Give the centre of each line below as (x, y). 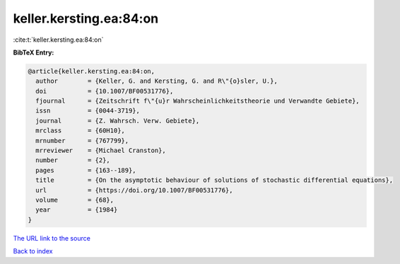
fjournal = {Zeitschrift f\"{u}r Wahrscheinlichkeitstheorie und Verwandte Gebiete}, (198, 101)
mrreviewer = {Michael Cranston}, (101, 151)
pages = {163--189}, (86, 170)
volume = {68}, (75, 200)
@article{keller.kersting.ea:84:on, (92, 71)
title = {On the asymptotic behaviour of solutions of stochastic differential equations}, (214, 180)
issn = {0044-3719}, (88, 111)
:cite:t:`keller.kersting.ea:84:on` (58, 40)
